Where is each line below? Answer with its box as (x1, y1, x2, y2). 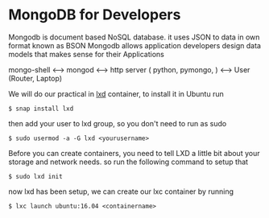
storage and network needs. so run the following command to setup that (8, 157, 248, 167)
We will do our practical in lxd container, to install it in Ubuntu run (8, 88, 224, 98)
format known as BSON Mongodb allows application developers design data (8, 40, 262, 50)
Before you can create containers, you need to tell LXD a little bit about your (8, 148, 260, 158)
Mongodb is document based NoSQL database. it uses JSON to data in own (8, 32, 260, 42)
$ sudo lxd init (8, 172, 63, 180)
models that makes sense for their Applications (8, 49, 165, 59)
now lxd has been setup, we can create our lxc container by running (8, 187, 234, 196)
